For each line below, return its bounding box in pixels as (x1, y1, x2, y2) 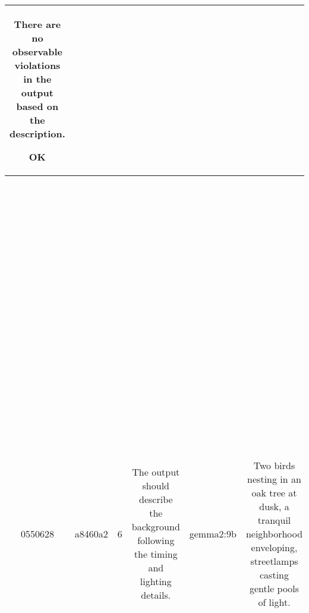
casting (260, 567, 289, 581)
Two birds (253, 458, 295, 472)
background (131, 520, 180, 533)
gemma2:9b (189, 526, 237, 540)
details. (141, 588, 171, 602)
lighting (140, 574, 172, 588)
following (137, 533, 175, 547)
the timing (134, 547, 178, 561)
